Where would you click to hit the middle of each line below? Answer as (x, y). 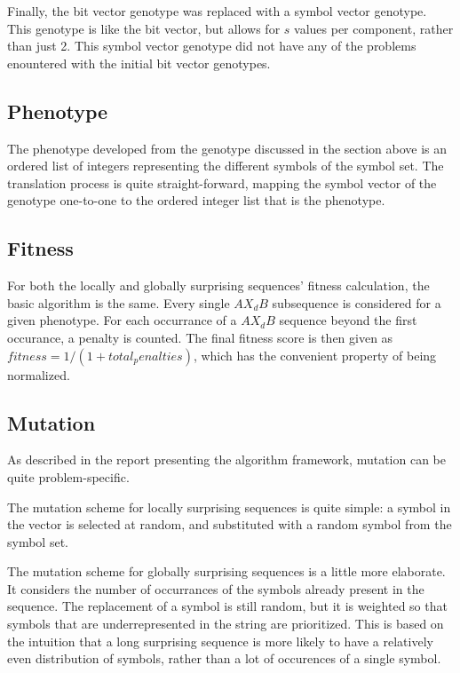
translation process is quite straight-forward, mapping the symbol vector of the (222, 182)
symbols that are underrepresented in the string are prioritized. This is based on (226, 624)
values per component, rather (374, 28)
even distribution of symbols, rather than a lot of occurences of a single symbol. (224, 658)
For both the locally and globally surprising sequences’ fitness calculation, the (218, 285)
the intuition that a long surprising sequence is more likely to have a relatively (220, 641)
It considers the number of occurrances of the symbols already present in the (216, 588)
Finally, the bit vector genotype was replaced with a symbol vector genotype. (217, 11)
